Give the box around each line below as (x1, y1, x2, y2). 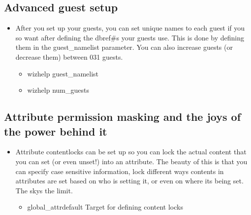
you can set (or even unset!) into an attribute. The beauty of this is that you (15, 156, 248, 166)
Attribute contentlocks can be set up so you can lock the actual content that (15, 146, 247, 157)
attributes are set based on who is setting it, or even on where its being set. (15, 176, 244, 186)
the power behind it (4, 123, 107, 139)
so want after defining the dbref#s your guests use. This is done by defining (15, 32, 245, 42)
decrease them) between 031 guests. (15, 51, 123, 62)
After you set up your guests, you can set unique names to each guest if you (15, 23, 245, 33)
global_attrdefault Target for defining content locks (27, 202, 183, 212)
